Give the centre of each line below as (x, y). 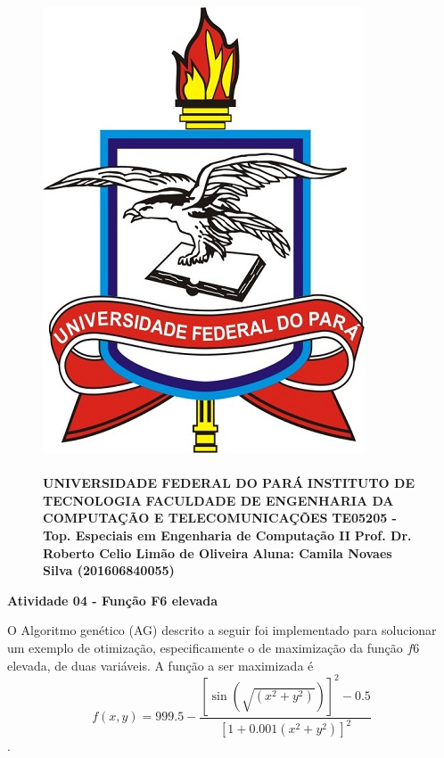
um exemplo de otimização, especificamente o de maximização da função (205, 647)
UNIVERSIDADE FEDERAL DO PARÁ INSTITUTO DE (229, 483)
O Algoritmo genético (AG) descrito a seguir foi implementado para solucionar (222, 630)
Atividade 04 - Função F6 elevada (113, 600)
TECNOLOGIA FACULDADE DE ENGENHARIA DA (218, 500)
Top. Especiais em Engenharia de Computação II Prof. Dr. (227, 535)
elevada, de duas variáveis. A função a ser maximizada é (160, 665)
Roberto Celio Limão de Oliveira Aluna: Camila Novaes (218, 552)
